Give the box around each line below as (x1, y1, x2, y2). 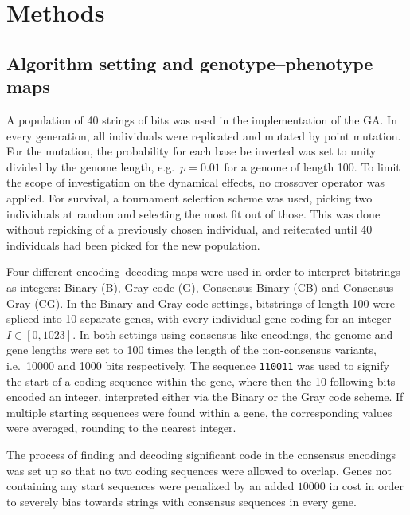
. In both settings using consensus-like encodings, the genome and (72, 325, 393, 342)
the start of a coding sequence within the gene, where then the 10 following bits (6, 372, 396, 389)
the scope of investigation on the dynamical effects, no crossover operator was (6, 174, 385, 191)
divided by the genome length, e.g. (6, 158, 175, 175)
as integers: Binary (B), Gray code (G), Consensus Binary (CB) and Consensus (6, 278, 394, 295)
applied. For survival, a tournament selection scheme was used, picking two (6, 189, 373, 206)
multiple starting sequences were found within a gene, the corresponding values (6, 403, 392, 420)
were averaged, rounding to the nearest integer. (6, 419, 236, 436)
